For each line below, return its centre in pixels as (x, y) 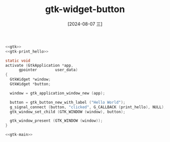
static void (18, 61)
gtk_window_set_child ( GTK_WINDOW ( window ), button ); (68, 112)
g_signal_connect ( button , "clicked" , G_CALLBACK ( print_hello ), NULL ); (88, 107)
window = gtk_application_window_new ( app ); (57, 93)
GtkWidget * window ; (30, 79)
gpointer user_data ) (48, 70)
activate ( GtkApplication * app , (39, 65)
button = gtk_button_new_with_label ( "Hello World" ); (68, 102)
